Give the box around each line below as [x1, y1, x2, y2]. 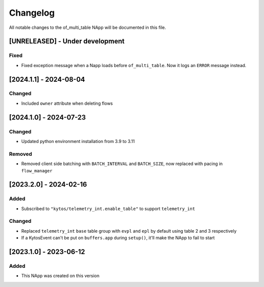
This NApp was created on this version [21, 273, 100, 279]
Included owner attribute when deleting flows [21, 100, 113, 106]
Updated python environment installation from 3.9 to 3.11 [21, 139, 135, 144]
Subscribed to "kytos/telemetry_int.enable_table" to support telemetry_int [21, 206, 196, 212]
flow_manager [21, 168, 53, 173]
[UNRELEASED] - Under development [9, 37, 125, 46]
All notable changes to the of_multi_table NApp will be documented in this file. [9, 24, 166, 30]
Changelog [9, 7, 55, 18]
